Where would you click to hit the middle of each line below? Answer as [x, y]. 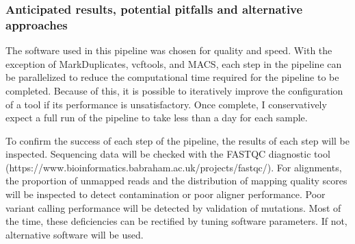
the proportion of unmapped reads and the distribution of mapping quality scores [176, 181]
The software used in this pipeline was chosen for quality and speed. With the [169, 50]
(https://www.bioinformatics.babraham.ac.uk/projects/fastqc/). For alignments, [174, 167]
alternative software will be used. [75, 234]
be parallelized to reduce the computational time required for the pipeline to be [172, 77]
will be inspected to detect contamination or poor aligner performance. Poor [166, 194]
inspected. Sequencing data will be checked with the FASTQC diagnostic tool [168, 154]
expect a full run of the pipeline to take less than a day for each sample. [157, 118]
